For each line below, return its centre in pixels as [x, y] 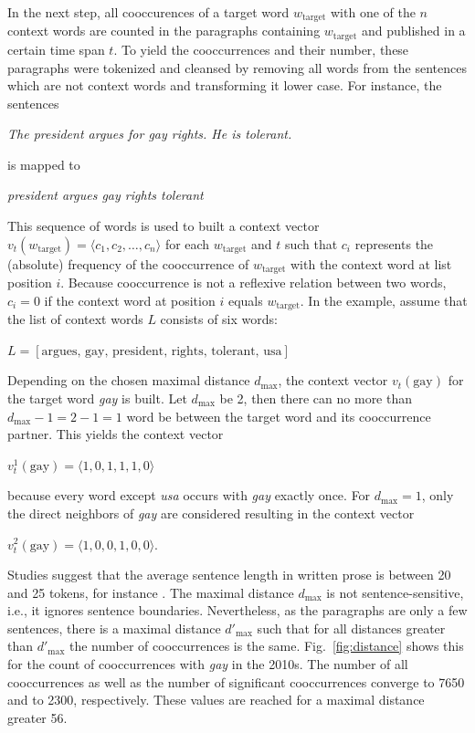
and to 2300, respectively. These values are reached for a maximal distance [216, 700]
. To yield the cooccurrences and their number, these [261, 49]
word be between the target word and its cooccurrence [279, 416]
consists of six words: [219, 319]
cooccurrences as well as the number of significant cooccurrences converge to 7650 [236, 681]
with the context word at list [371, 263]
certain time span [56, 49]
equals [245, 300]
